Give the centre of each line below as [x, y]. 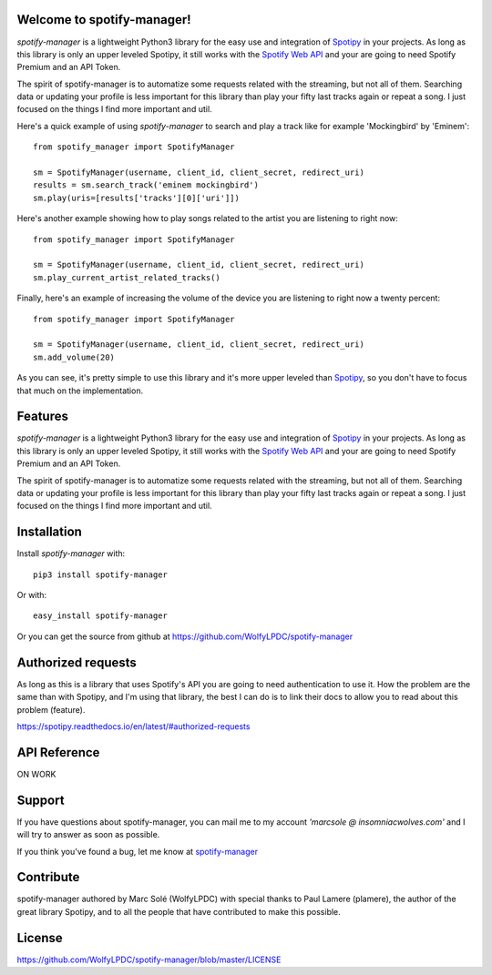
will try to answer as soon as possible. [88, 835]
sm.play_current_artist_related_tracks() [127, 277]
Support [41, 800]
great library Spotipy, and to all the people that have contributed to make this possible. [179, 911]
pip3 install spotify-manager [101, 574]
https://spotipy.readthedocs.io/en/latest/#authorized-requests [133, 726]
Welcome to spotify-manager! [104, 20]
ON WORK [36, 774]
